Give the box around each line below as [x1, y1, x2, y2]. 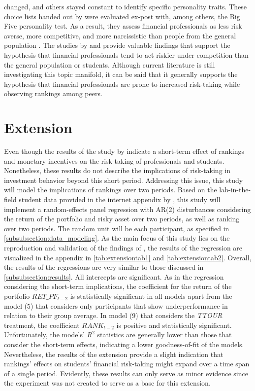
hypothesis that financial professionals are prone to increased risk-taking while [4, 78, 240, 89]
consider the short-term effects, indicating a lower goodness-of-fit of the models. [4, 339, 244, 349]
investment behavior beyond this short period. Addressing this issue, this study [4, 175, 243, 185]
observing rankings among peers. [4, 88, 102, 99]
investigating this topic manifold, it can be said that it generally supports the [4, 69, 238, 79]
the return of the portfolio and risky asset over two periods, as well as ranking [4, 213, 240, 224]
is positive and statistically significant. [116, 320, 232, 330]
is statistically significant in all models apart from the [70, 290, 232, 301]
